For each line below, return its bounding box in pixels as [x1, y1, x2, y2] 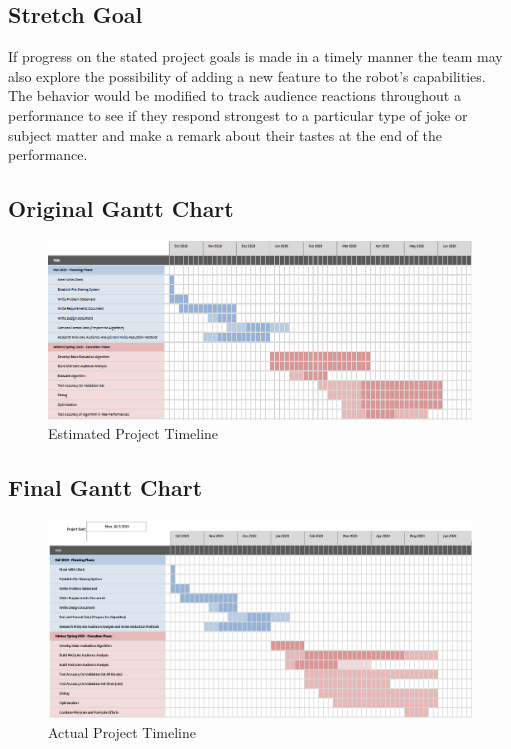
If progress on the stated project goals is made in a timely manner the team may [8, 46, 503, 67]
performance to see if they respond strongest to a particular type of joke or [8, 104, 468, 125]
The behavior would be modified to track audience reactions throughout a [8, 85, 461, 106]
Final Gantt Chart [8, 472, 203, 503]
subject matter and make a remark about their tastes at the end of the [8, 124, 442, 145]
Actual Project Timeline [48, 721, 197, 742]
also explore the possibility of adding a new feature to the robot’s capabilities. [8, 65, 486, 86]
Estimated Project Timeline [48, 423, 219, 444]
